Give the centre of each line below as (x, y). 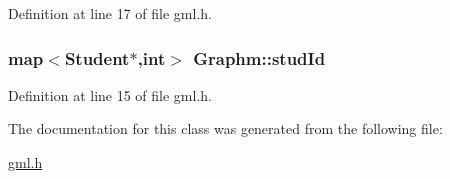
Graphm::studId (259, 57)
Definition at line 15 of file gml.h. (110, 94)
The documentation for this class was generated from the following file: (225, 128)
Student (97, 57)
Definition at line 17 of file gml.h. (110, 13)
